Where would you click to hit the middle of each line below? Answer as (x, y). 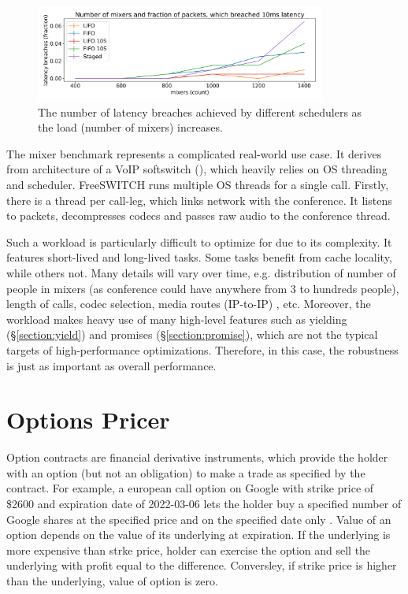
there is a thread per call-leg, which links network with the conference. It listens (199, 200)
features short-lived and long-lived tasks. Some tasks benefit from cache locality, (199, 257)
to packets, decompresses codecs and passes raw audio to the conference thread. (198, 215)
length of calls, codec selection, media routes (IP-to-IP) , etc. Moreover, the (189, 304)
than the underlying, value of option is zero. (112, 580)
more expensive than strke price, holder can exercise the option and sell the (189, 549)
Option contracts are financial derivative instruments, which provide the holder (197, 457)
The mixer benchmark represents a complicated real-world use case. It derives (194, 153)
